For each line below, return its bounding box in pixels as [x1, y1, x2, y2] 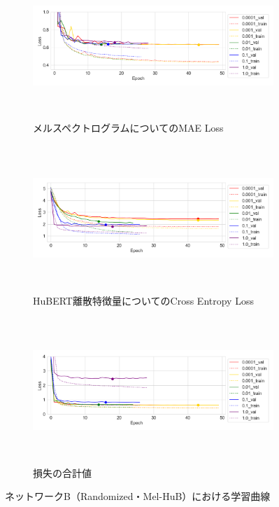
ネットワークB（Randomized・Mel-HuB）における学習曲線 [5, 489, 271, 503]
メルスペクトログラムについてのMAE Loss [33, 120, 224, 135]
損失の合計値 [33, 465, 92, 480]
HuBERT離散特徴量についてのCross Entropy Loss [33, 293, 254, 307]
